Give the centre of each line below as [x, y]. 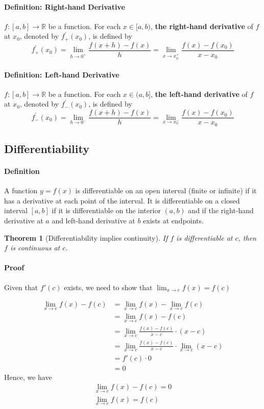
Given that [21, 287]
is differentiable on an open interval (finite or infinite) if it [166, 190]
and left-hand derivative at [93, 220]
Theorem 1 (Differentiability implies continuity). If [86, 237]
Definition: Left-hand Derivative [62, 74]
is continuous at [35, 248]
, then [247, 237]
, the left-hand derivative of [199, 94]
